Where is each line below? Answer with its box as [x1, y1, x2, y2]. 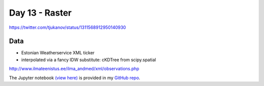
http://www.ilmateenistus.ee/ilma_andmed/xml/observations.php [9, 66, 139, 72]
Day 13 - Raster [9, 7, 72, 18]
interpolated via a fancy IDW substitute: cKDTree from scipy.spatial [21, 57, 156, 63]
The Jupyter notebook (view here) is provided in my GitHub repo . [9, 75, 140, 81]
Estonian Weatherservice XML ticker [21, 50, 95, 56]
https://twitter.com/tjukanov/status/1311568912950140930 [9, 24, 126, 30]
